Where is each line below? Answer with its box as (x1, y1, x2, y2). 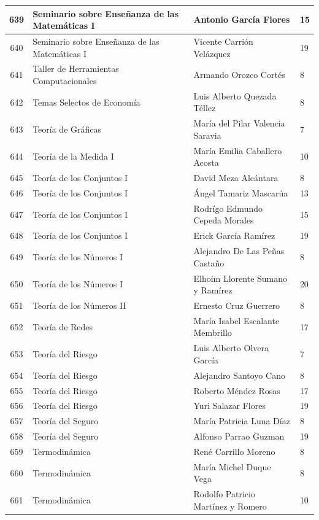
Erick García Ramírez (193, 229, 275, 242)
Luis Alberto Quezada (193, 89, 277, 102)
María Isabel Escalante (193, 314, 280, 327)
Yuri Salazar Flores (193, 399, 266, 412)
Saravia (193, 128, 221, 141)
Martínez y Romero (193, 499, 267, 512)
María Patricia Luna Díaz (193, 414, 290, 427)
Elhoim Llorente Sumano (193, 271, 288, 284)
